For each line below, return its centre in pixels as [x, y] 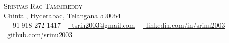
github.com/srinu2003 [40, 34]
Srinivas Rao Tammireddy [43, 6]
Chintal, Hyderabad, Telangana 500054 [62, 15]
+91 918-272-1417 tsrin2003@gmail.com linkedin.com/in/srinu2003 [116, 25]
